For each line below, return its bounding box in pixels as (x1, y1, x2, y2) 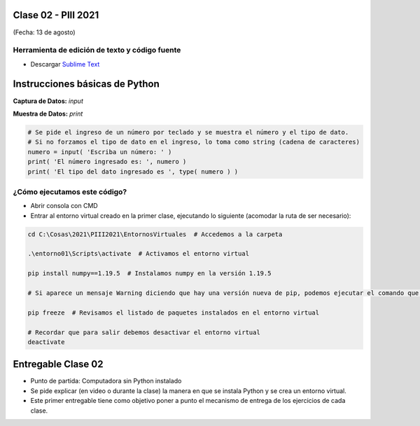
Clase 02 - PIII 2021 (13, 9, 99, 21)
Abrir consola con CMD (30, 202, 98, 210)
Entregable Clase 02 (13, 358, 104, 371)
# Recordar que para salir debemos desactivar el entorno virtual (27, 328, 260, 336)
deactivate (27, 338, 65, 346)
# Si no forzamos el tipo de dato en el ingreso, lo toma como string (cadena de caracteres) (27, 138, 360, 146)
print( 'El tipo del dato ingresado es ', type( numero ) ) (27, 167, 239, 175)
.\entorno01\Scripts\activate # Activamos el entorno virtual (27, 249, 250, 258)
